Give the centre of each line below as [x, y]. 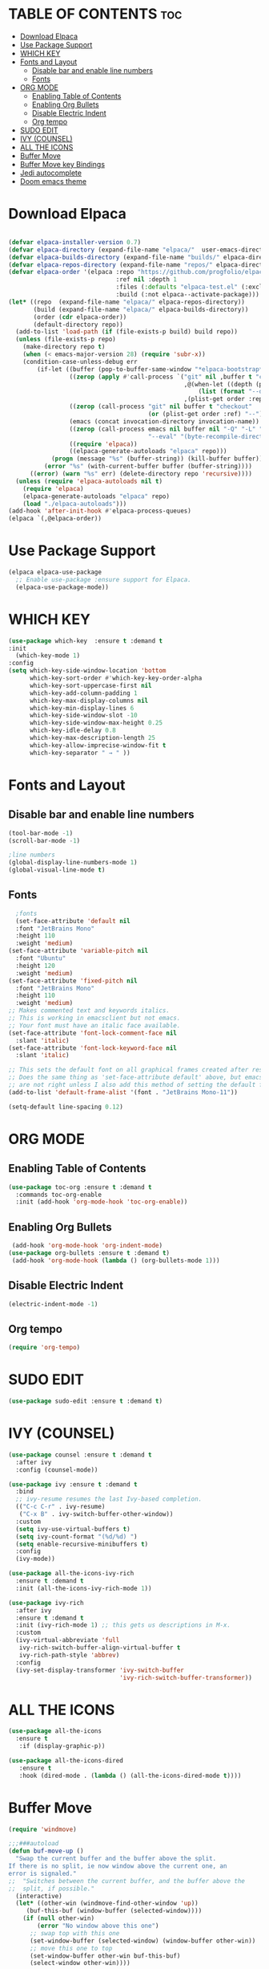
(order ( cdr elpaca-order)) [80, 317]
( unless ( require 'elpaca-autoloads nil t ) [89, 481]
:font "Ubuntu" [41, 958]
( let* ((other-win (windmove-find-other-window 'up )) [107, 1904]
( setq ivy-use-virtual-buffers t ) [73, 1529]
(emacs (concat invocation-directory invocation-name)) [165, 421]
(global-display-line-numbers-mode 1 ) [73, 863]
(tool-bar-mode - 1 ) [41, 833]
